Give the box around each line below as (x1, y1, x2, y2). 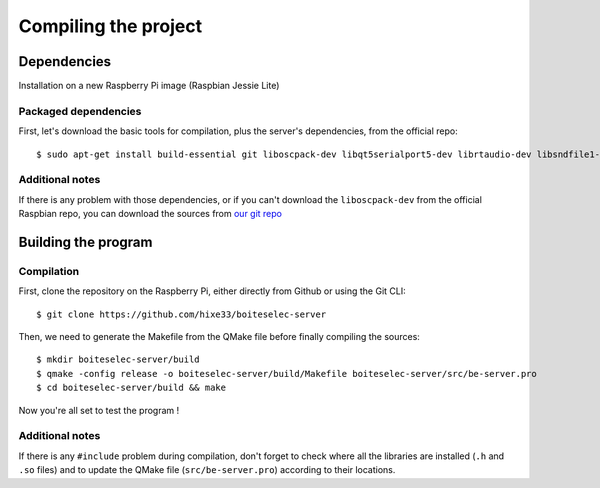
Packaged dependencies (18, 104, 142, 118)
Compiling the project (18, 15, 203, 37)
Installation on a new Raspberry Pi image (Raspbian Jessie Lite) (18, 80, 280, 92)
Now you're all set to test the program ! (18, 404, 180, 416)
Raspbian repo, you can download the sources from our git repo (18, 208, 282, 220)
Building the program (18, 233, 153, 250)
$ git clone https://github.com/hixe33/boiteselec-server (36, 308, 327, 320)
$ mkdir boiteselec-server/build (36, 354, 200, 365)
